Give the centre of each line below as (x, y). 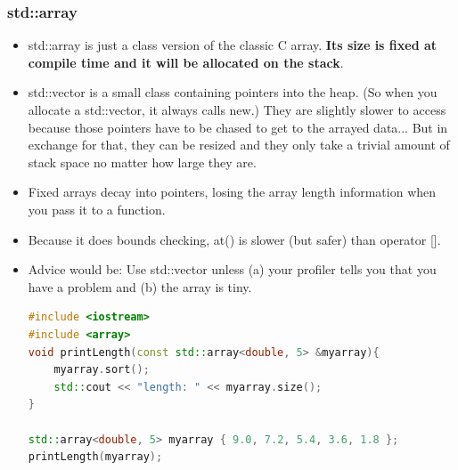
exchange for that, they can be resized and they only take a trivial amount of (239, 145)
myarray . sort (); (102, 370)
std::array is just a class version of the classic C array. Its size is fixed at (233, 45)
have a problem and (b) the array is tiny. (140, 286)
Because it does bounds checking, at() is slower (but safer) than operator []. (234, 239)
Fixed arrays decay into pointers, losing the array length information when (232, 192)
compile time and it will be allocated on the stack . (186, 62)
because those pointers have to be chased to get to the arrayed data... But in (238, 127)
